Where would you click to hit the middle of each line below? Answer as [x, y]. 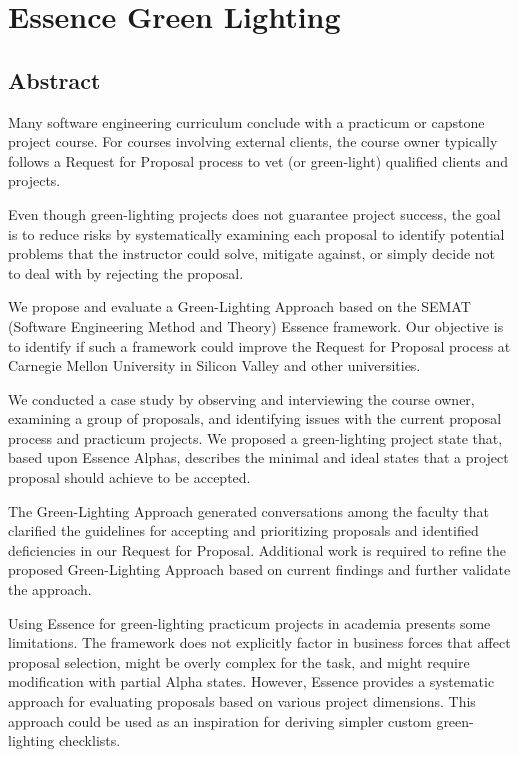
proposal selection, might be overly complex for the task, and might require [239, 661]
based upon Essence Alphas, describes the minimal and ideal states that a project [258, 457]
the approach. [50, 589]
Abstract [54, 79]
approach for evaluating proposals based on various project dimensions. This [242, 701]
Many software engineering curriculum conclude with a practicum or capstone [246, 121]
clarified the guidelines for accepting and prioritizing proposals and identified [243, 530]
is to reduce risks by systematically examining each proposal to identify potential [256, 233]
